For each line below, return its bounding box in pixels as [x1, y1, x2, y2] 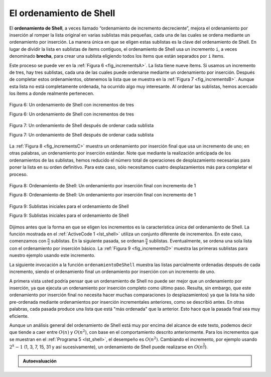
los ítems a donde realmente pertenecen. [9, 90, 94, 96]
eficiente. [9, 313, 29, 319]
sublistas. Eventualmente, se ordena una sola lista [149, 238, 252, 244]
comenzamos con [9, 238, 47, 244]
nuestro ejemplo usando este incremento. [9, 253, 95, 259]
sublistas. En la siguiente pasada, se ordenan [51, 238, 145, 244]
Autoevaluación [23, 358, 57, 364]
